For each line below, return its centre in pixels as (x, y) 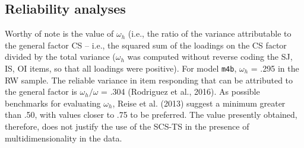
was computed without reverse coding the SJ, (210, 57)
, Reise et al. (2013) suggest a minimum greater (199, 103)
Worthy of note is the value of (59, 33)
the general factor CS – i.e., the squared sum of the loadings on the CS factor (146, 45)
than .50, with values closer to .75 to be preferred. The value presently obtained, (151, 115)
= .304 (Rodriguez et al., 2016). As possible (180, 91)
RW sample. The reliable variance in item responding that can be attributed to (149, 80)
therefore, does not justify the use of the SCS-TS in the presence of (127, 126)
